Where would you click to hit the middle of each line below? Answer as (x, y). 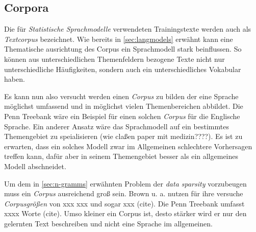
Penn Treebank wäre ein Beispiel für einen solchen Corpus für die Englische (122, 116)
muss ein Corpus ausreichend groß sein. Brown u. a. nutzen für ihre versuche (124, 193)
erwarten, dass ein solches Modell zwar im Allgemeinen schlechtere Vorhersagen (128, 146)
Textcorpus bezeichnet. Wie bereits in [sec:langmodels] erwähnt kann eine (119, 39)
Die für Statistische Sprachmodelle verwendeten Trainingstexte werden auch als (128, 29)
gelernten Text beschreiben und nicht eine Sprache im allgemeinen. (108, 223)
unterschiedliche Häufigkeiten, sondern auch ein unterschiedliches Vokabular (123, 69)
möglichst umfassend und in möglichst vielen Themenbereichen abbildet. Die (124, 106)
